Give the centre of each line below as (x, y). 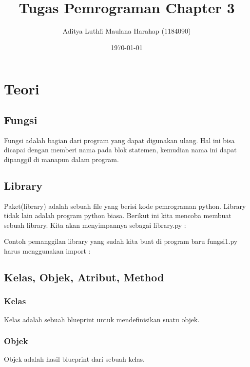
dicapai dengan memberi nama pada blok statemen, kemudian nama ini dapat (120, 150)
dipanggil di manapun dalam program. (61, 159)
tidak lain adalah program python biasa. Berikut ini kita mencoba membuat (118, 215)
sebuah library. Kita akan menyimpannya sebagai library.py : (95, 225)
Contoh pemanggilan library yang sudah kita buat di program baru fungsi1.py (121, 241)
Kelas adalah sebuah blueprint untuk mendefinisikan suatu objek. (102, 319)
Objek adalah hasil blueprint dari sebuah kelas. (74, 359)
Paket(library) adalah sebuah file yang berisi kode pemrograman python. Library (125, 206)
